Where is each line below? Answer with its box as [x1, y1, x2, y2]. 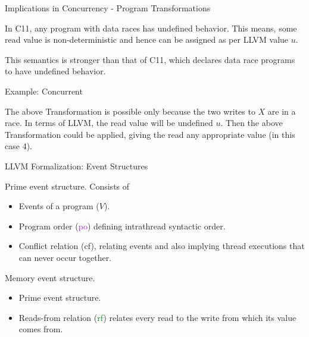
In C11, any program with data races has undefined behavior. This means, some [5, 21, 297, 34]
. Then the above [220, 116, 283, 129]
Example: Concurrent [5, 84, 83, 97]
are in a [267, 105, 296, 117]
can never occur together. [18, 251, 112, 263]
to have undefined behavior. [5, 65, 106, 77]
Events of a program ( [18, 200, 99, 212]
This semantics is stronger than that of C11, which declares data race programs [5, 53, 295, 65]
